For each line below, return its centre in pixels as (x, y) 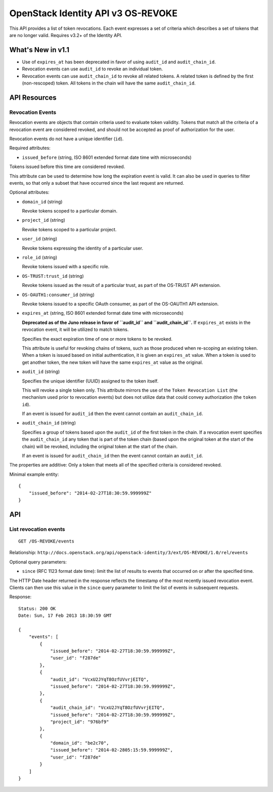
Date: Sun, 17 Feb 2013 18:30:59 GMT (65, 616)
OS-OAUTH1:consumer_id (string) (58, 295)
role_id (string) (40, 258)
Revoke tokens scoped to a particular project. (69, 229)
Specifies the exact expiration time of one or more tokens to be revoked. (97, 339)
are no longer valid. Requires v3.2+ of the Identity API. (66, 35)
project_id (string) (44, 220)
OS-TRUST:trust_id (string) (53, 276)
